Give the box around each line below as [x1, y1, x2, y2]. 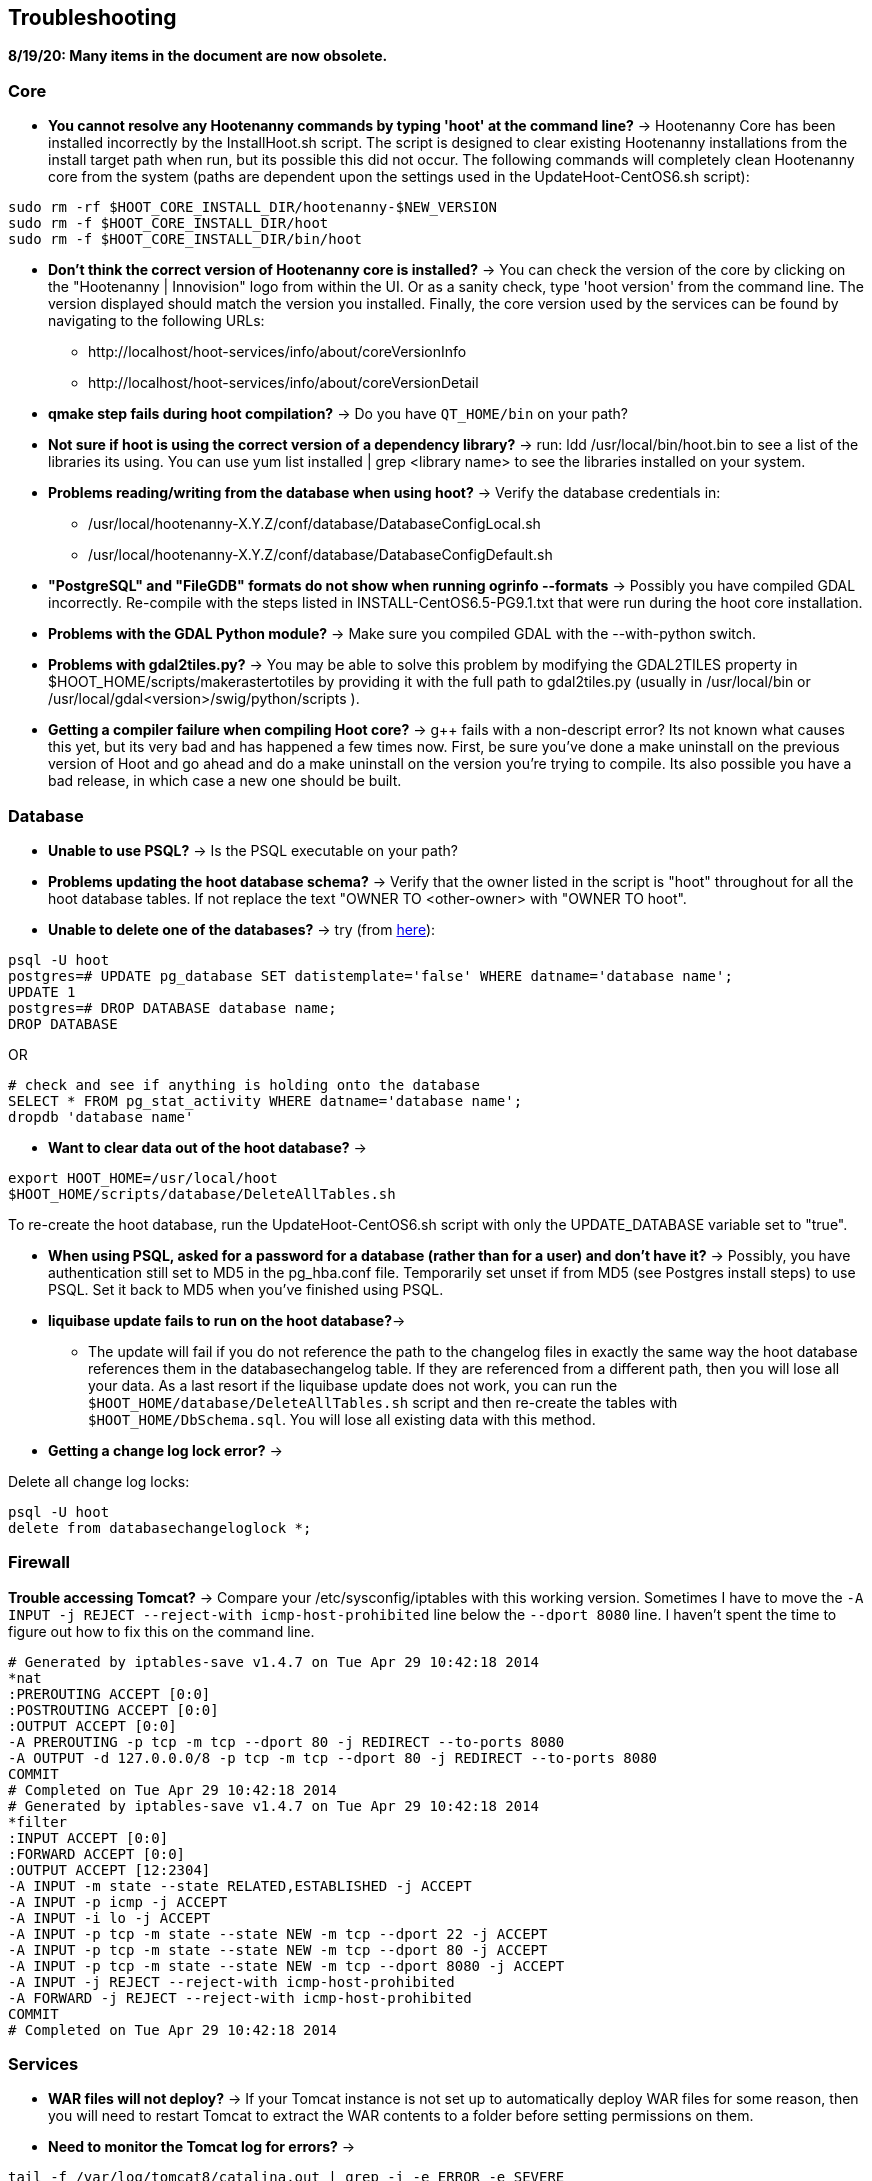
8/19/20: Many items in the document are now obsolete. [8, 47, 388, 65]
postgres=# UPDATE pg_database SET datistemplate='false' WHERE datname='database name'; [8, 967, 733, 984]
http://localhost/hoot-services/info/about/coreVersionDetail [88, 374, 479, 392]
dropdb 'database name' [8, 1108, 194, 1125]
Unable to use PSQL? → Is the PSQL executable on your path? [48, 841, 458, 859]
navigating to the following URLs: [48, 312, 265, 330]
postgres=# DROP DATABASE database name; [8, 999, 337, 1016]
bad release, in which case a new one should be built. [48, 772, 402, 790]
